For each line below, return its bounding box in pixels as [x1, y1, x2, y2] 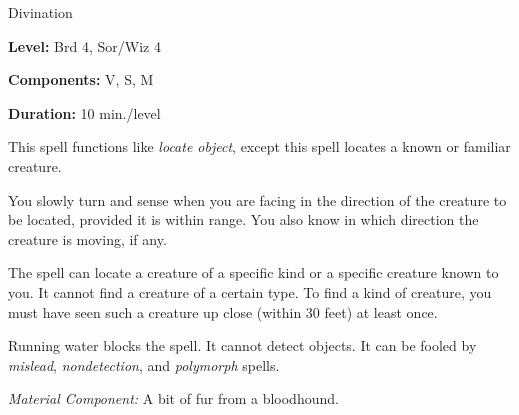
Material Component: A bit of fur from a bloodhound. [8, 388, 339, 409]
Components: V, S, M [8, 69, 154, 90]
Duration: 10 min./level [8, 102, 161, 123]
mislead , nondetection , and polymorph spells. [8, 354, 280, 375]
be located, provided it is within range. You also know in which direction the [8, 209, 479, 230]
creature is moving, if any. [8, 228, 167, 249]
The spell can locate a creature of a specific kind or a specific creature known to [8, 262, 499, 283]
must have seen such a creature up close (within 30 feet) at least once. [8, 301, 438, 322]
